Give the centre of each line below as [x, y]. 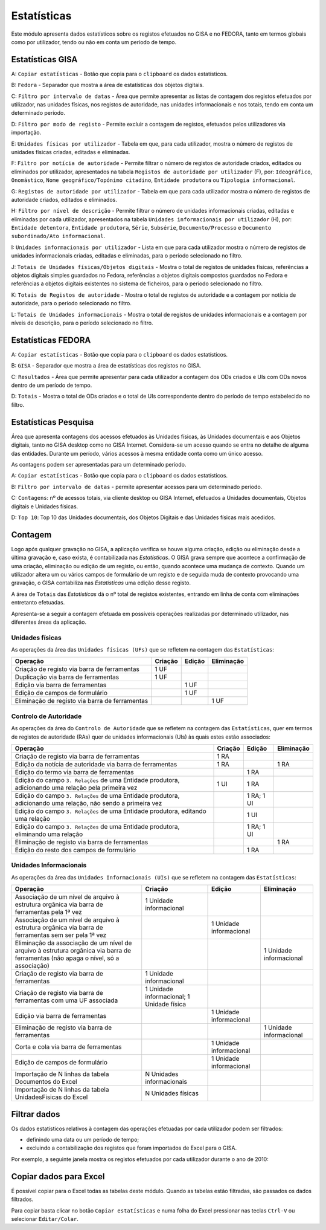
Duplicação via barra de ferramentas [67, 677]
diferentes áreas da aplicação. [49, 622]
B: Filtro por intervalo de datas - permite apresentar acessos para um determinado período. [137, 487]
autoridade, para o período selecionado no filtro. [72, 303]
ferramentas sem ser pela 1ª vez [61, 935]
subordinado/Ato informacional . [58, 236]
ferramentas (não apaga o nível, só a [67, 958]
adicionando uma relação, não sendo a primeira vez [88, 803]
